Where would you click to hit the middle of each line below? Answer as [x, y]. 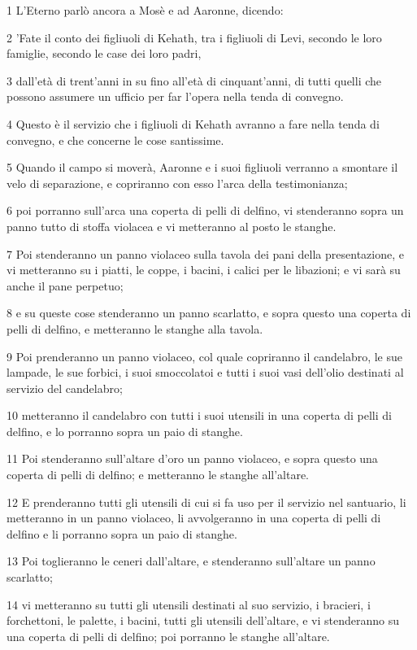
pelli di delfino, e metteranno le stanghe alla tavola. [135, 328]
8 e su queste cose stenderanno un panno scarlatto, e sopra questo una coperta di [209, 313]
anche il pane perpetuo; [65, 285]
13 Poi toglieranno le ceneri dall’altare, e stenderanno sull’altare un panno [191, 561]
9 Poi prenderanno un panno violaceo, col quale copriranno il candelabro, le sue [205, 356]
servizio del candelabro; [65, 388]
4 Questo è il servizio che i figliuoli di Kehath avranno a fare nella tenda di [193, 123]
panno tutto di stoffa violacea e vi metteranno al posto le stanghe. [172, 226]
